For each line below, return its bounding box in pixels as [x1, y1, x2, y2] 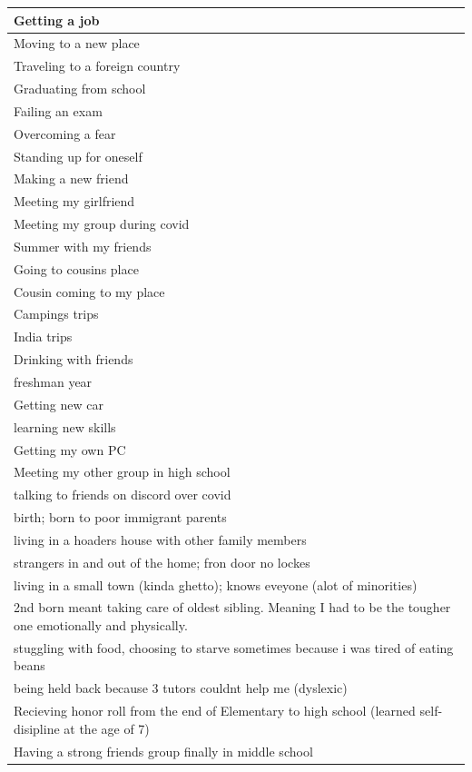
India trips [14, 327, 73, 346]
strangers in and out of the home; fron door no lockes [14, 552, 310, 571]
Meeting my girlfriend [14, 192, 135, 211]
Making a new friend [14, 169, 129, 188]
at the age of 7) [64, 718, 150, 737]
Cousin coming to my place [14, 282, 165, 301]
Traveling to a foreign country [14, 56, 181, 75]
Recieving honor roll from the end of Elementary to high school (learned [14, 701, 416, 720]
